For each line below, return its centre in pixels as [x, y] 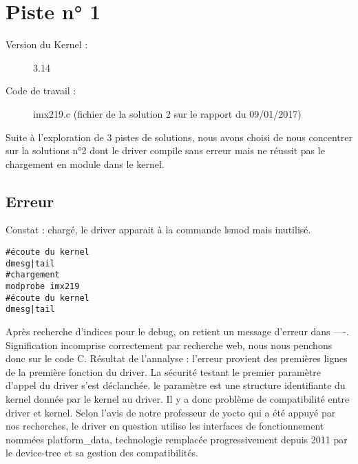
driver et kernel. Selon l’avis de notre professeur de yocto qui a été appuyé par [171, 412]
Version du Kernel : [47, 44]
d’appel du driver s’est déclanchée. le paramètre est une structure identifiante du [176, 385]
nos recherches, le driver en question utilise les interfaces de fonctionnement [165, 426]
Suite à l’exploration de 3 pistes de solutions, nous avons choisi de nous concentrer [179, 137]
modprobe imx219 [43, 287]
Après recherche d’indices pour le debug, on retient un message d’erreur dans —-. [177, 331]
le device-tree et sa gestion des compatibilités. [102, 453]
